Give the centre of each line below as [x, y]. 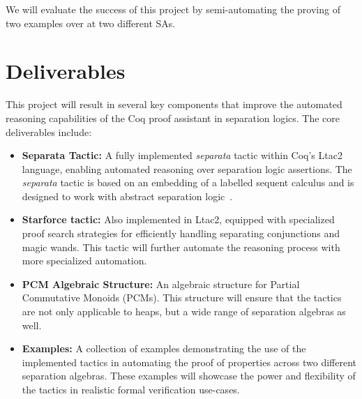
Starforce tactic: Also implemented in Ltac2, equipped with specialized [178, 219]
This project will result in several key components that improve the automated [174, 104]
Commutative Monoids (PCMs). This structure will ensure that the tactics [182, 298]
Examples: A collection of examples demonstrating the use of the [164, 348]
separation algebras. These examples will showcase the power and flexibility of [189, 376]
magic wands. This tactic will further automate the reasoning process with [181, 247]
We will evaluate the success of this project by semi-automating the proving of [173, 9]
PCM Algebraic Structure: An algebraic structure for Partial [161, 284]
